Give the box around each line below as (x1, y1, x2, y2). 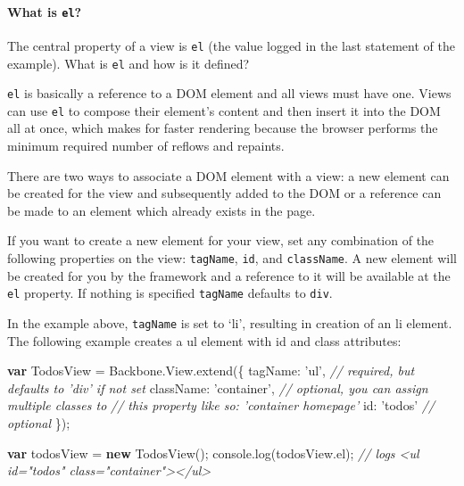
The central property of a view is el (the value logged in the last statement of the (7, 36, 455, 54)
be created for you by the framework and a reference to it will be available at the (7, 266, 451, 284)
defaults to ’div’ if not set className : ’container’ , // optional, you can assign (7, 378, 428, 397)
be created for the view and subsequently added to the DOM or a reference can (7, 184, 442, 202)
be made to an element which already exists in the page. (7, 201, 316, 219)
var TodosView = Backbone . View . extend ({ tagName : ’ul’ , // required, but (7, 361, 415, 380)
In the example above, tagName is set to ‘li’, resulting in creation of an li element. (7, 313, 452, 332)
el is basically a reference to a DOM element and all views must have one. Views (7, 84, 452, 103)
